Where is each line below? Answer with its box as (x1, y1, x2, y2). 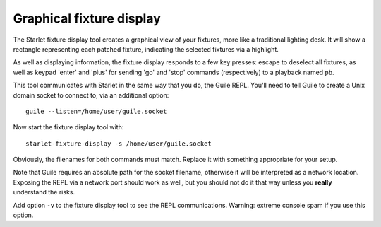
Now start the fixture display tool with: (13, 123, 124, 132)
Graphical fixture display (13, 11, 162, 26)
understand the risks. (13, 188, 75, 197)
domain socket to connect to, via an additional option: (13, 91, 169, 99)
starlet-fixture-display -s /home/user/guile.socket (25, 139, 212, 148)
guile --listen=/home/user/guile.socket (25, 107, 167, 115)
